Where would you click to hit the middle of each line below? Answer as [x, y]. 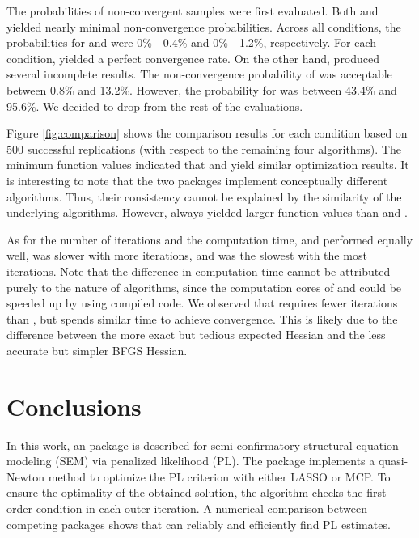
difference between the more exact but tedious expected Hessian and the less [196, 335]
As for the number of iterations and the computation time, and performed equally [210, 239]
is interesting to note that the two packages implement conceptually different [197, 180]
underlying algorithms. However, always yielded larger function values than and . [207, 212]
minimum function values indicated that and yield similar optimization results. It [208, 165]
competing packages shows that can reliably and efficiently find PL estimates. [199, 524]
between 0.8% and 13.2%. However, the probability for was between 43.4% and [202, 89]
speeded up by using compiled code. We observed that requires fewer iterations [202, 303]
